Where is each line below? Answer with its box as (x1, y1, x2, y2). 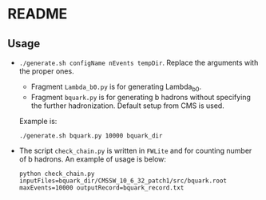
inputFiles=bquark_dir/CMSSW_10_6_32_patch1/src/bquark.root (18, 177, 228, 185)
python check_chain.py (18, 170, 95, 178)
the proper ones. (18, 66, 74, 76)
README (7, 5, 68, 23)
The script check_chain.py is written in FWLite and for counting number (18, 146, 252, 155)
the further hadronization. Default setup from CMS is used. (30, 101, 224, 110)
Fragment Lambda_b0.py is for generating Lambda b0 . (30, 82, 201, 93)
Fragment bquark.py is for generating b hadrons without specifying (30, 92, 251, 102)
